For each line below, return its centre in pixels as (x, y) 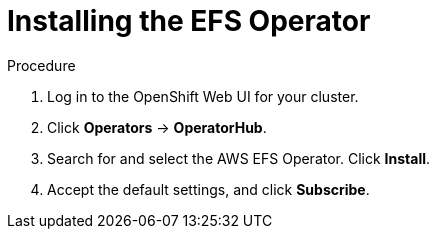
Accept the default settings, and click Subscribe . (208, 189)
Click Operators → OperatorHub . (157, 127)
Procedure (41, 65)
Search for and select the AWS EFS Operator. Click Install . (239, 158)
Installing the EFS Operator (189, 21)
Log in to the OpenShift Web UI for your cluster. (203, 96)
